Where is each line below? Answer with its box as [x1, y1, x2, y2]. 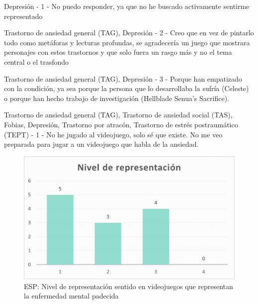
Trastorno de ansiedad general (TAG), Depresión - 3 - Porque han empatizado [4, 73, 242, 84]
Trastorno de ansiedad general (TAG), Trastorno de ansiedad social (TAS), [4, 109, 233, 120]
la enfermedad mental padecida [24, 291, 119, 301]
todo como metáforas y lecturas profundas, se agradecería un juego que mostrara [4, 37, 250, 47]
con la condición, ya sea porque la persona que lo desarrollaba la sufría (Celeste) [4, 83, 249, 94]
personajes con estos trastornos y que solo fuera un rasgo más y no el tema [4, 47, 232, 57]
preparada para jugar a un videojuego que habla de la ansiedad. [4, 139, 199, 149]
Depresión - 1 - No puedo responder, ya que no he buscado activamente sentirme [4, 1, 250, 11]
